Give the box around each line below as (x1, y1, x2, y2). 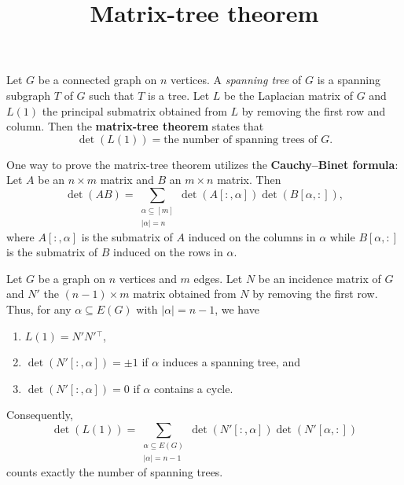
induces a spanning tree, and (162, 354, 301, 370)
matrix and (100, 171, 154, 188)
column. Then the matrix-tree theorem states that (6, 118, 264, 134)
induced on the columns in (188, 228, 316, 244)
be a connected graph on (38, 72, 157, 88)
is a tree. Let (148, 86, 210, 103)
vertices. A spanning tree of (171, 72, 302, 88)
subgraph (6, 86, 51, 103)
